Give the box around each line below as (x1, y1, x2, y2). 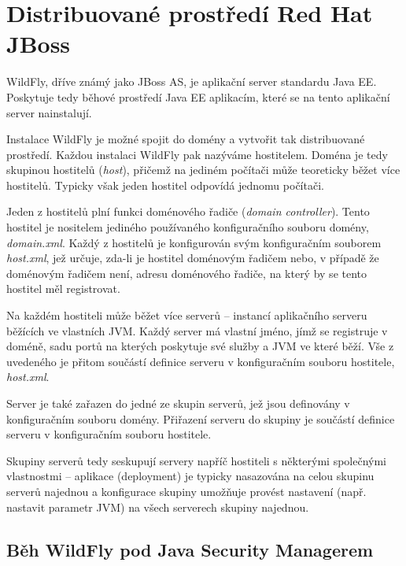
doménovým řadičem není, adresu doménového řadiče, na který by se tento (6, 265, 367, 281)
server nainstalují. (6, 104, 92, 120)
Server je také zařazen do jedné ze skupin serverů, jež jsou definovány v (6, 395, 350, 411)
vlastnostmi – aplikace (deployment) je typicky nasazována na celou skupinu (6, 468, 375, 484)
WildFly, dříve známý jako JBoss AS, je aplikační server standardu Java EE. (6, 73, 377, 90)
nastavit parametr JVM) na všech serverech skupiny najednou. (6, 498, 309, 515)
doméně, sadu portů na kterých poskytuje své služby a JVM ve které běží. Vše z (6, 338, 394, 354)
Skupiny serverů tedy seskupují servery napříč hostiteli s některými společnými (6, 452, 387, 468)
